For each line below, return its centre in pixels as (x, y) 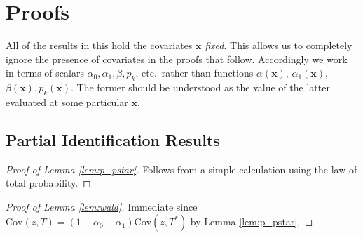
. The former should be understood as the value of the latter (200, 87)
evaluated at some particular (67, 101)
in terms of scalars (45, 73)
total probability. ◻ (48, 183)
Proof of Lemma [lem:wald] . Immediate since (102, 206)
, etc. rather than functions (194, 73)
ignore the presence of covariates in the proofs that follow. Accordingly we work (177, 59)
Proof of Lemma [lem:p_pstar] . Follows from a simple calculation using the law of (181, 169)
